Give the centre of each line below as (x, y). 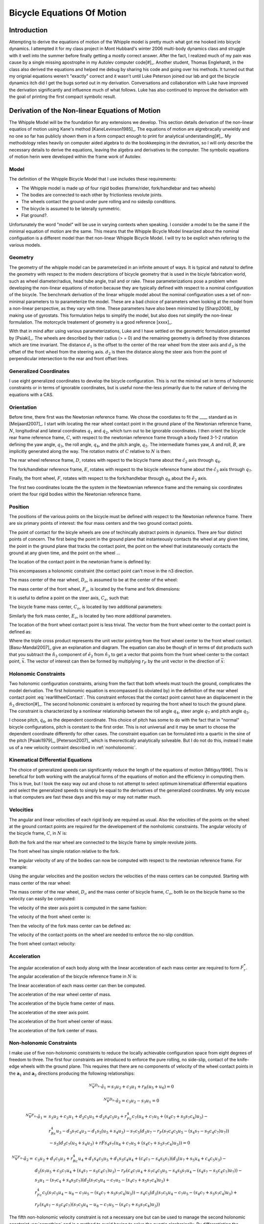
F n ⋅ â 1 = (39, 1117)
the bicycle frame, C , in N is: (38, 833)
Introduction (28, 30)
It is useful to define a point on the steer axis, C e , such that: (69, 598)
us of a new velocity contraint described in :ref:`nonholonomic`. (73, 747)
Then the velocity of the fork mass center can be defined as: (70, 926)
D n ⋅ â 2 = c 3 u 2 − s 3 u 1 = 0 (134, 1101)
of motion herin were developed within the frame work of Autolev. (75, 157)
